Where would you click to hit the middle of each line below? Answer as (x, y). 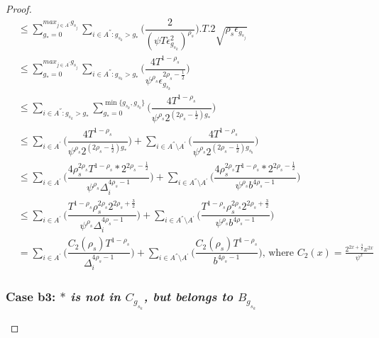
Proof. (19, 9)
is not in (95, 297)
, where (278, 253)
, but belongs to (188, 297)
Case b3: (31, 297)
